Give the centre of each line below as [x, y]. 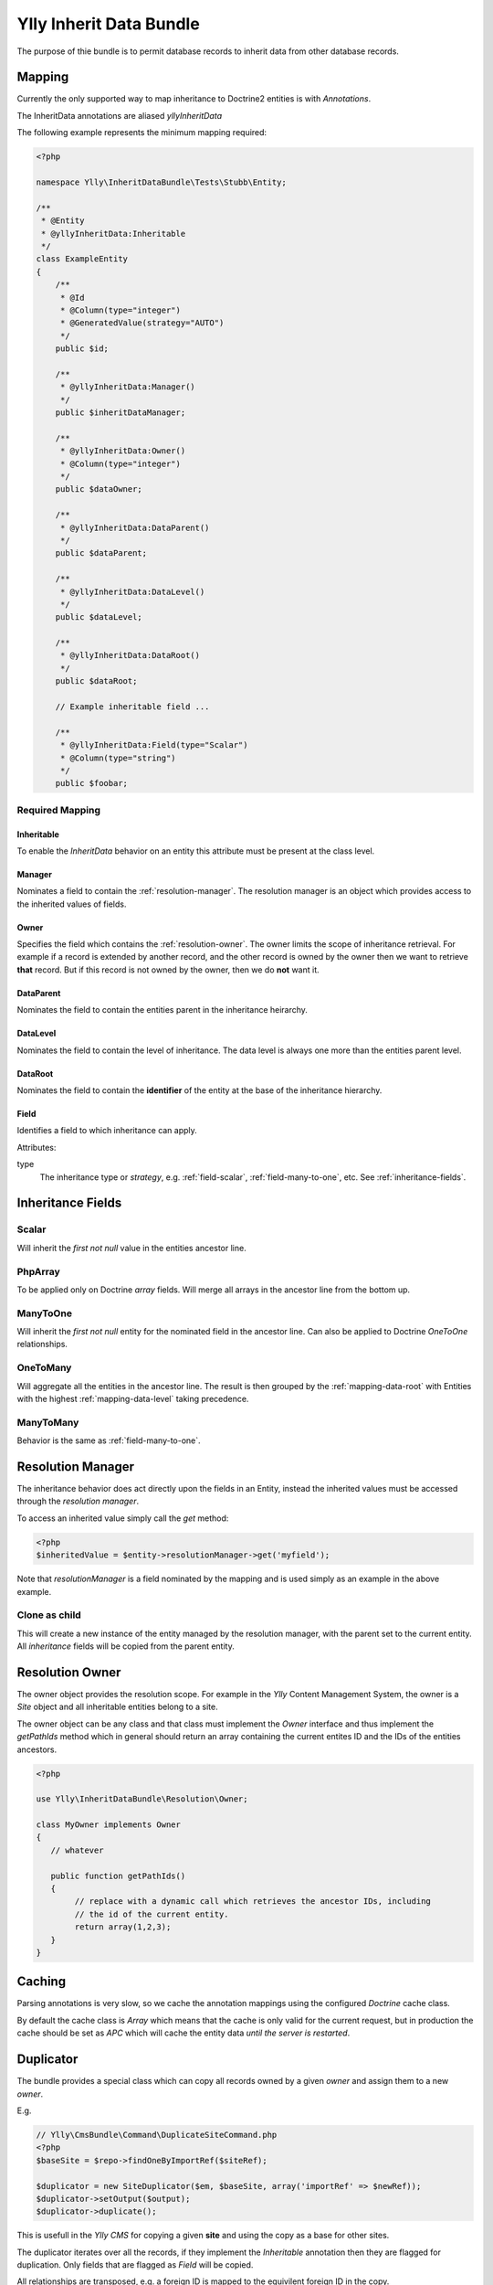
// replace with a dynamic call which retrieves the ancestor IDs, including [252, 1902]
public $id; [82, 349]
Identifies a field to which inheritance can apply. [107, 1131]
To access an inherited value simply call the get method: [123, 1518]
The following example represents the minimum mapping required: [142, 133]
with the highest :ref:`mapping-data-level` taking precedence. [133, 1398]
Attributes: [37, 1147]
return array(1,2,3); [123, 1927]
